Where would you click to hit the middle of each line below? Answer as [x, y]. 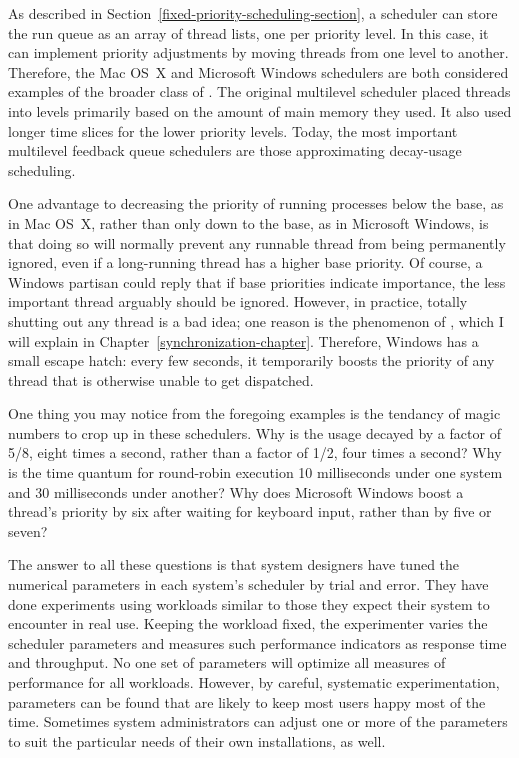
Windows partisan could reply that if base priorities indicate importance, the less [257, 281]
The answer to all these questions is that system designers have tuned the [234, 564]
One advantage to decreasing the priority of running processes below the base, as [256, 203]
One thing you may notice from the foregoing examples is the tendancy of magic [254, 413]
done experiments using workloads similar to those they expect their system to [249, 603]
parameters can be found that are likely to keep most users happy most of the [247, 701]
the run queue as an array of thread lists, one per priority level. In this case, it [248, 32]
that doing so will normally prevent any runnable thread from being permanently [257, 242]
